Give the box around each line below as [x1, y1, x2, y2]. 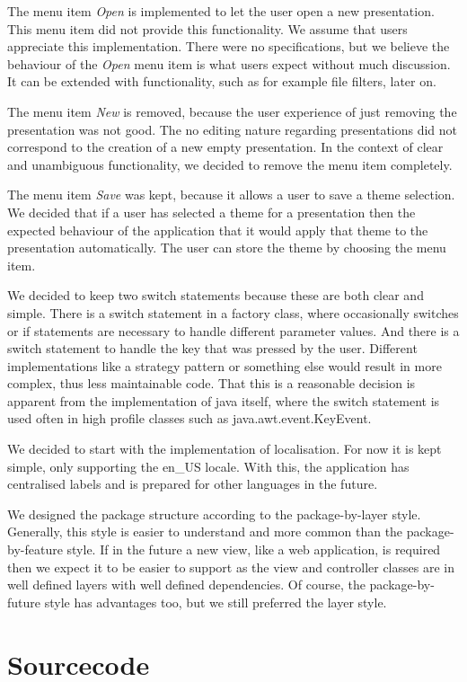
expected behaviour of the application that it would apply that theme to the [7, 220, 428, 239]
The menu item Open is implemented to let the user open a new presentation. [7, 2, 435, 20]
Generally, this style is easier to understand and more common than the [7, 522, 403, 541]
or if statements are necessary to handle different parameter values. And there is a [7, 321, 460, 340]
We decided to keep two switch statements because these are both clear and [7, 286, 424, 305]
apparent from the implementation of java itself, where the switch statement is [7, 391, 440, 410]
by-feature [7, 540, 63, 559]
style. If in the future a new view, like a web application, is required [66, 540, 441, 559]
